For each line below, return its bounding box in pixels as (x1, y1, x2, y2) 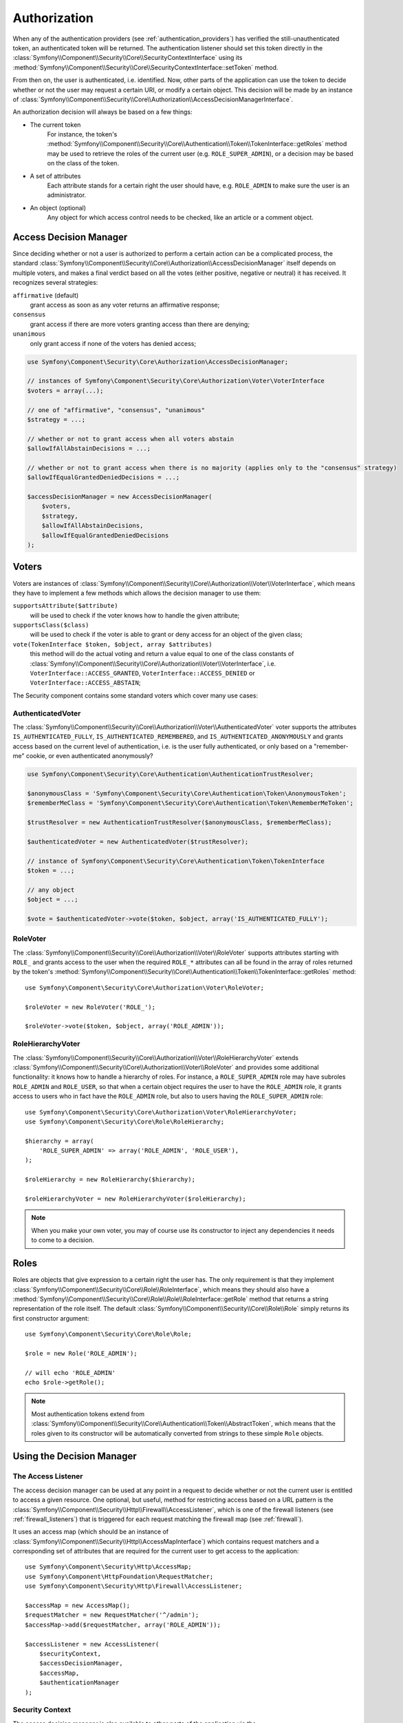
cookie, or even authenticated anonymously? (25, 752, 153, 760)
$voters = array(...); (27, 387, 104, 394)
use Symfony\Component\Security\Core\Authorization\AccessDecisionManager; (27, 358, 289, 365)
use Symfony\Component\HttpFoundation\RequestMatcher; (25, 1572, 214, 1580)
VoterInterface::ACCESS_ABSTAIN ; (30, 679, 141, 687)
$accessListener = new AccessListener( (25, 1640, 160, 1648)
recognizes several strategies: (12, 278, 98, 287)
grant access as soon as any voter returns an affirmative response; (30, 300, 220, 309)
